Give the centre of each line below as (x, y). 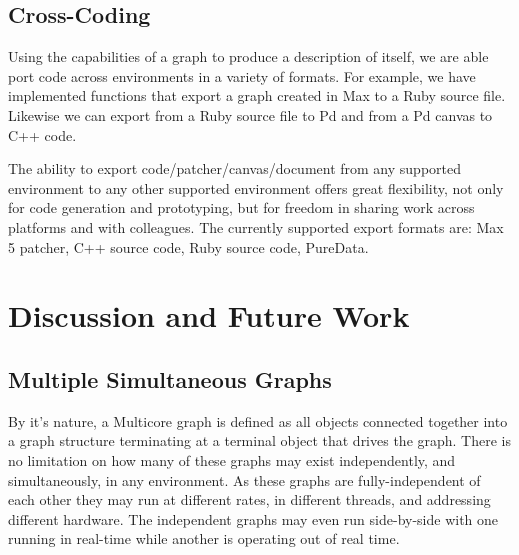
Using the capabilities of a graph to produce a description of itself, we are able (248, 56)
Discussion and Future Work (209, 315)
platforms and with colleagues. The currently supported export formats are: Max (256, 226)
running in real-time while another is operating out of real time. (204, 538)
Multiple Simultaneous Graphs (170, 378)
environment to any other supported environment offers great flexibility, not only (256, 187)
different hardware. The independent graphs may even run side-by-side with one (253, 518)
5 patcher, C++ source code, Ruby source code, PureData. (188, 246)
